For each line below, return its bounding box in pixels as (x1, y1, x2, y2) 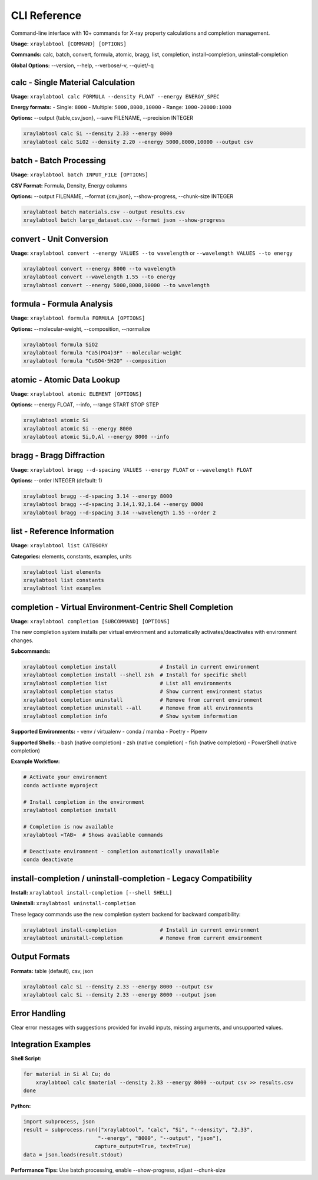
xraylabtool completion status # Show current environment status (23, 688, 263, 695)
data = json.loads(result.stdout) (23, 1151, 123, 1158)
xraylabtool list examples (23, 585, 101, 592)
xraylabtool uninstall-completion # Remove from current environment (23, 935, 263, 942)
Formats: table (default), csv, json (11, 967, 94, 974)
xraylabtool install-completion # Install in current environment (23, 926, 260, 933)
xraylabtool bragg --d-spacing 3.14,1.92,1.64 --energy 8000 (23, 501, 204, 508)
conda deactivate (23, 856, 74, 863)
